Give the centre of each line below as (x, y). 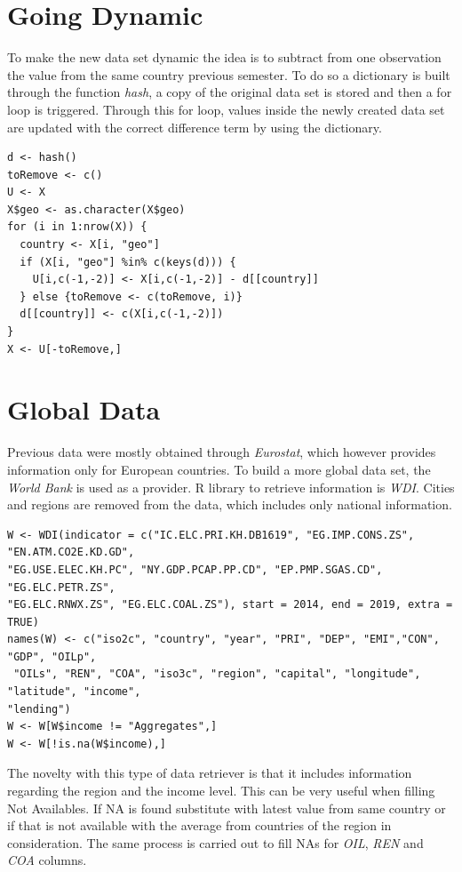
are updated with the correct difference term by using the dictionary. (195, 127)
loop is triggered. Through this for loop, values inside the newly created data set (226, 109)
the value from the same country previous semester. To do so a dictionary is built (229, 74)
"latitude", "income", (74, 692)
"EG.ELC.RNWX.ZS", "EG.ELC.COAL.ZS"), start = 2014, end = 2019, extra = (230, 605)
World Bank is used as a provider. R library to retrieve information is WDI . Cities (231, 487)
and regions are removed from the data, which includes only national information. (230, 504)
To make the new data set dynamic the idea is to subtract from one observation (224, 57)
